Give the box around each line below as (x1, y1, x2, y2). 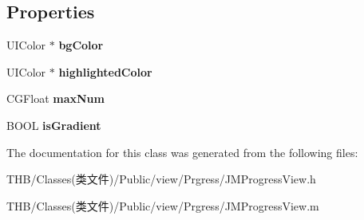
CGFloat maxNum (6, 90, 105, 107)
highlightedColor (58, 63, 152, 80)
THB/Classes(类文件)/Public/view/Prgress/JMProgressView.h (6, 171, 316, 187)
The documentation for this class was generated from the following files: (6, 143, 358, 160)
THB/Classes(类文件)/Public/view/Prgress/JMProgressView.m (6, 197, 319, 214)
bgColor (58, 37, 104, 53)
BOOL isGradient (6, 116, 101, 133)
